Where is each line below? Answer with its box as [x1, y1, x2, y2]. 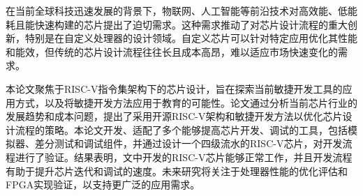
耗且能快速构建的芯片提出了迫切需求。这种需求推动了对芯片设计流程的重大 [6, 17, 348, 31]
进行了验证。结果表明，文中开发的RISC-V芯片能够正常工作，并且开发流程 [15, 149, 353, 164]
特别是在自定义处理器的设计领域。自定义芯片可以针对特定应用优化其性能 [24, 31, 357, 45]
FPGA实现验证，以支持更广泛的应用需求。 [6, 177, 200, 192]
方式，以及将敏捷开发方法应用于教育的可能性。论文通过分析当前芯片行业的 [15, 95, 357, 110]
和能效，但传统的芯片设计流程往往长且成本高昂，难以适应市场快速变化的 [6, 44, 338, 59]
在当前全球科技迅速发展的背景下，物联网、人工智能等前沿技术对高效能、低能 [6, 3, 357, 17]
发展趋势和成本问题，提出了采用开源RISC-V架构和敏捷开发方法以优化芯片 [6, 109, 343, 123]
